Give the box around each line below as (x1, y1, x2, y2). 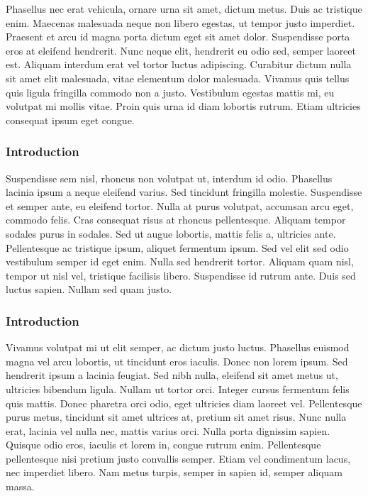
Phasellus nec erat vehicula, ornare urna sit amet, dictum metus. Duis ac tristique (6, 1, 362, 16)
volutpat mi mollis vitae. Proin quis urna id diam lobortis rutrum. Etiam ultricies (6, 99, 361, 114)
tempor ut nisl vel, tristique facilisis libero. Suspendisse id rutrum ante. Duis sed (6, 268, 356, 282)
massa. (6, 479, 35, 494)
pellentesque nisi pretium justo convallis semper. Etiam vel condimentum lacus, (6, 451, 351, 465)
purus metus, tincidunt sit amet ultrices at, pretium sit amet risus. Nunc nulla (6, 409, 347, 424)
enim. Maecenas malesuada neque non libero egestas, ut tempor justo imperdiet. (6, 15, 355, 30)
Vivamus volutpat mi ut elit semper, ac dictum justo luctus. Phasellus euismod (6, 340, 350, 355)
